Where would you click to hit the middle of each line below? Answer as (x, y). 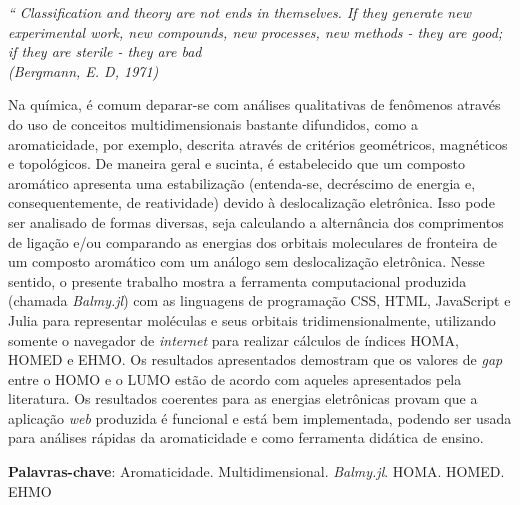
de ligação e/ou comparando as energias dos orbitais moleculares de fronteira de (253, 241)
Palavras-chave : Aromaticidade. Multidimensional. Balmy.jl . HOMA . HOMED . (256, 471)
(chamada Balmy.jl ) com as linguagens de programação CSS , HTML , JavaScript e (259, 300)
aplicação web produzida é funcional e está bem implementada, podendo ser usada (260, 417)
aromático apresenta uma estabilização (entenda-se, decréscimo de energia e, (242, 182)
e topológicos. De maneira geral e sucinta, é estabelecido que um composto (237, 163)
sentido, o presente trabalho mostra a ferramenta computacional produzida (237, 280)
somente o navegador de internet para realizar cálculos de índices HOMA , (234, 339)
